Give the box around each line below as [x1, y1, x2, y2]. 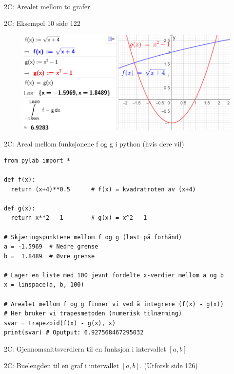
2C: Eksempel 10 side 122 [4, 18, 80, 28]
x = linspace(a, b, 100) [4, 281, 84, 289]
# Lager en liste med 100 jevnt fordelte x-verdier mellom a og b [4, 271, 224, 279]
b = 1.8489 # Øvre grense [4, 252, 95, 260]
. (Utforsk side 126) [139, 360, 198, 370]
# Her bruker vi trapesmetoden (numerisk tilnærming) [4, 310, 182, 317]
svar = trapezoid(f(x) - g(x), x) [4, 319, 116, 327]
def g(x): [4, 205, 36, 212]
